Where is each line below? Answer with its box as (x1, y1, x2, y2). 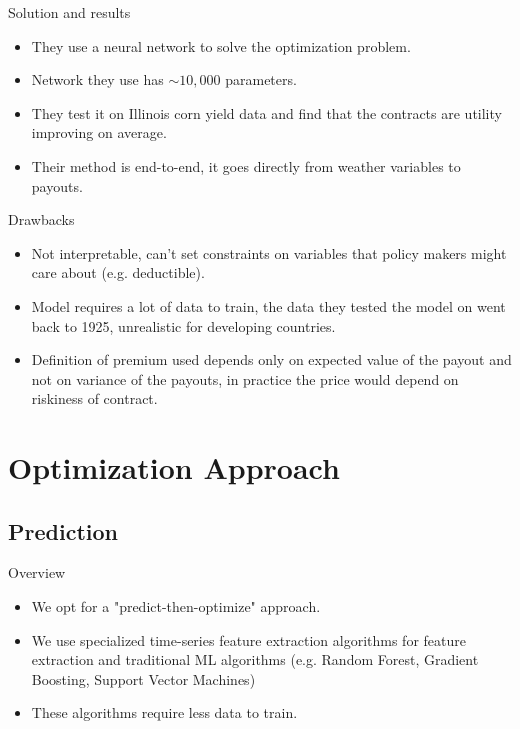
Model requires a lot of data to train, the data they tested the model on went (31, 295, 506, 316)
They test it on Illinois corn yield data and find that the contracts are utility (31, 102, 502, 123)
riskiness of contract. (31, 388, 158, 409)
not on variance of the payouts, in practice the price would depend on (31, 368, 459, 389)
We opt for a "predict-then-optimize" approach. (31, 596, 321, 617)
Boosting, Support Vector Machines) (31, 668, 256, 689)
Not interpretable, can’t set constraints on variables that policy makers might (31, 242, 507, 263)
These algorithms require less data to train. (31, 702, 298, 723)
